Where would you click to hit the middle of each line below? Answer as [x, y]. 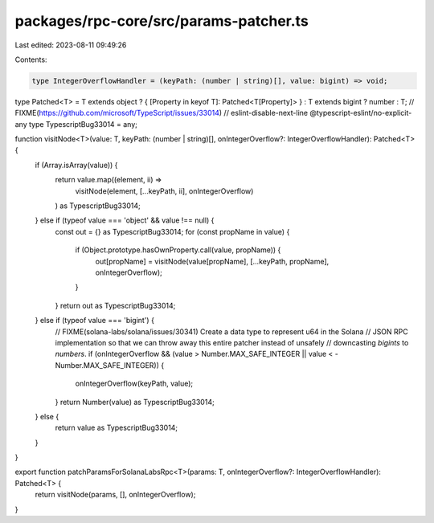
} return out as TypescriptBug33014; [115, 305]
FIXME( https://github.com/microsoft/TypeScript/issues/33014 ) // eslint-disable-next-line [162, 113]
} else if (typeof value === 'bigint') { [94, 321]
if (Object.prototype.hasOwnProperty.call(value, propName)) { [178, 250]
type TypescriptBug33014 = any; [83, 124]
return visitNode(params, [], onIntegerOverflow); [115, 495]
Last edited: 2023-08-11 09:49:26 [71, 45]
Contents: [31, 59]
